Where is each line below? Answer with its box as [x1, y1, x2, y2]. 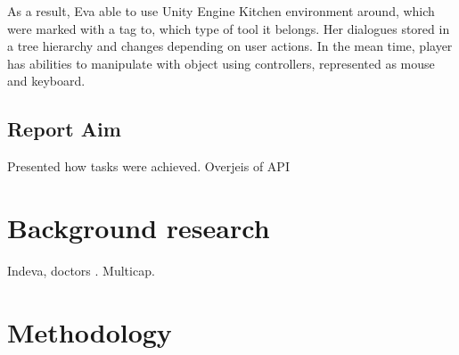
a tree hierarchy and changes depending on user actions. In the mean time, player [7, 37, 453, 55]
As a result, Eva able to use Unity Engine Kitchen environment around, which [7, 2, 435, 20]
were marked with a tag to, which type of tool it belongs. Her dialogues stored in [7, 19, 450, 37]
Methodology [7, 313, 172, 350]
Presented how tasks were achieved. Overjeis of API [7, 157, 290, 176]
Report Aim [7, 115, 121, 143]
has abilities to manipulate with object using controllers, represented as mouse [7, 54, 435, 72]
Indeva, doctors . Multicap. [7, 260, 155, 279]
